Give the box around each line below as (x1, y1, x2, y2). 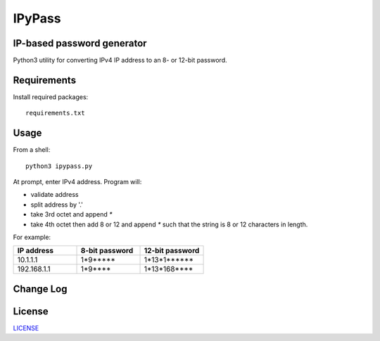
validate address (30, 191, 79, 199)
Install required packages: (13, 92, 89, 101)
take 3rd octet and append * (30, 210, 113, 219)
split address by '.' (30, 200, 84, 209)
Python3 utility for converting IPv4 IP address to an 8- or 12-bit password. (13, 56, 228, 65)
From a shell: (13, 146, 51, 154)
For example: (13, 233, 51, 241)
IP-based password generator (13, 37, 147, 49)
